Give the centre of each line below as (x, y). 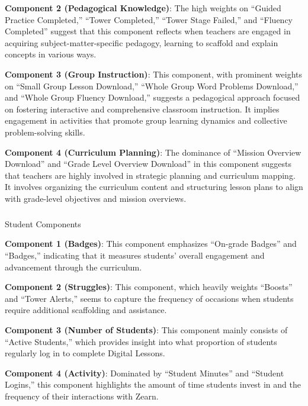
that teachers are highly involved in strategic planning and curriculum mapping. (150, 175)
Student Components (43, 223)
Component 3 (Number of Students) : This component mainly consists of (146, 330)
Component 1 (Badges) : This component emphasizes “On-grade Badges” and (151, 244)
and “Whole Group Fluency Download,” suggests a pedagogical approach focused (153, 97)
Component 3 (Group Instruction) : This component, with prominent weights (153, 74)
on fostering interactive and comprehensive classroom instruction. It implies (142, 109)
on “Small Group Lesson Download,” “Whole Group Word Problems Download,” (152, 86)
